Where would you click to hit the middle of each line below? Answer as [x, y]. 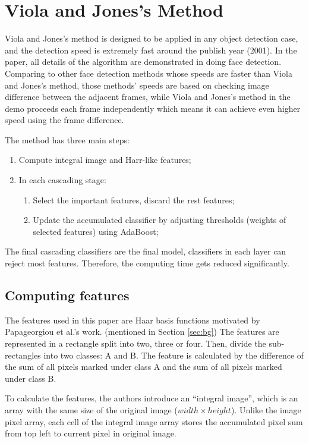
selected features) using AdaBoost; [96, 231]
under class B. [31, 378]
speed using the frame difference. [64, 120]
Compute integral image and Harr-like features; [105, 160]
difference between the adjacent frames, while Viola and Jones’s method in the [148, 97]
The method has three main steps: [67, 139]
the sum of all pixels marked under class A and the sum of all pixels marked [144, 367]
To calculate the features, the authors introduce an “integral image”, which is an [152, 398]
